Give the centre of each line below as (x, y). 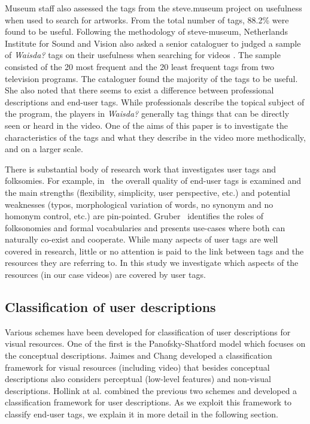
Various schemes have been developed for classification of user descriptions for (148, 331)
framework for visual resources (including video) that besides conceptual (137, 367)
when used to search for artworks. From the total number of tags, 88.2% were (147, 19)
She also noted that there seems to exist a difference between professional (139, 90)
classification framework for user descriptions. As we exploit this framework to (148, 402)
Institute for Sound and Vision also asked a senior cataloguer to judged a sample (153, 43)
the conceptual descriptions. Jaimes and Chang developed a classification (139, 355)
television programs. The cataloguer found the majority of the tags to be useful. (151, 78)
